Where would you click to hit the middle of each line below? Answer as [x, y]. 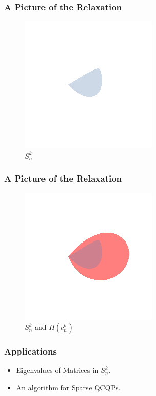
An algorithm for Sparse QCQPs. [68, 388]
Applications [30, 351]
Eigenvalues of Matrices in [57, 370]
